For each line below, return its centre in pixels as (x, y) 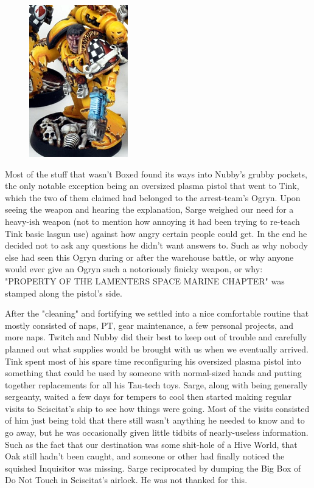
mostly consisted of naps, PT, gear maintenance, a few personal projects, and (149, 325)
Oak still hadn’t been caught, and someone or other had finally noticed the (145, 456)
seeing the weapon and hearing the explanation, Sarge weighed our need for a (149, 209)
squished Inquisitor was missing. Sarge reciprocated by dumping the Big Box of (153, 468)
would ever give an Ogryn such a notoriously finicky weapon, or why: (134, 269)
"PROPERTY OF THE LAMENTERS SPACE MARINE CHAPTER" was (145, 280)
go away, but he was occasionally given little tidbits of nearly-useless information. (157, 432)
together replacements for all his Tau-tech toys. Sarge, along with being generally (156, 384)
